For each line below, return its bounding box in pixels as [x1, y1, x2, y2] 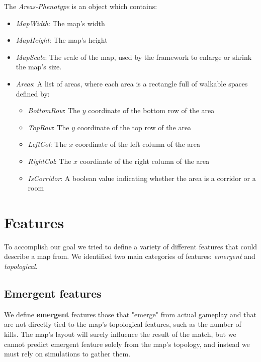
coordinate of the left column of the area [75, 139, 201, 149]
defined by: [16, 88, 50, 99]
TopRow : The [28, 122, 69, 132]
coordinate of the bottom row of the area [88, 105, 215, 116]
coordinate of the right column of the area [79, 155, 210, 166]
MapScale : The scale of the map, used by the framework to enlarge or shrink [16, 51, 252, 62]
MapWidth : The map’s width [16, 18, 105, 28]
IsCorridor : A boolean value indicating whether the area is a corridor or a [28, 172, 256, 183]
